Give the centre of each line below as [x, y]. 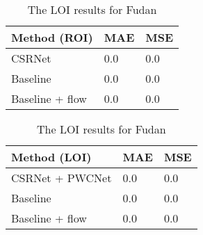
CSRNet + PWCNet [62, 178]
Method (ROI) [52, 37]
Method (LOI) [51, 157]
